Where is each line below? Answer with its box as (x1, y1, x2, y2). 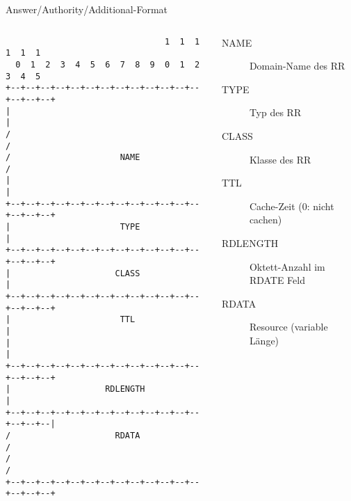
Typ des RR (249, 105, 302, 120)
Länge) (249, 333, 279, 347)
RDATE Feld (249, 273, 305, 287)
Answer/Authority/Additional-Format (6, 2, 168, 16)
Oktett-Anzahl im (249, 259, 325, 273)
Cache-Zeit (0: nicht (249, 198, 334, 213)
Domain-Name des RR (249, 58, 345, 73)
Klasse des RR (249, 152, 311, 166)
